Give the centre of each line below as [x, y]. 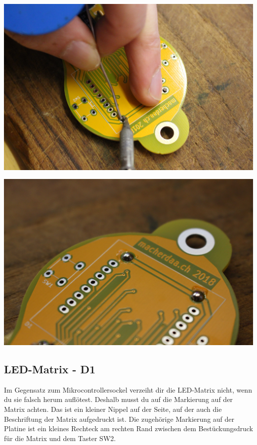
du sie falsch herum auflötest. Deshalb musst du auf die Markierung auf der [118, 399]
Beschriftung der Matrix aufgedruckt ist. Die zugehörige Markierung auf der [119, 419]
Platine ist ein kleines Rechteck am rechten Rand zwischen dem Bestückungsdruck [128, 428]
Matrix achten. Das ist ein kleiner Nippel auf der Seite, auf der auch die [113, 409]
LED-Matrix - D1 [50, 369]
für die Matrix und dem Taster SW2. [60, 438]
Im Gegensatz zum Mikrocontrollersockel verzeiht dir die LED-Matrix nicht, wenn [128, 389]
